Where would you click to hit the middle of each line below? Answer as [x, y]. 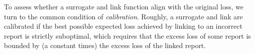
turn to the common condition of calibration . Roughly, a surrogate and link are [124, 16]
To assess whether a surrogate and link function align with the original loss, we [124, 6]
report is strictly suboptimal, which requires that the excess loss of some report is [127, 35]
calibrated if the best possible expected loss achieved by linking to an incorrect [123, 26]
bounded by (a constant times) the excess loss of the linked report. [105, 45]
